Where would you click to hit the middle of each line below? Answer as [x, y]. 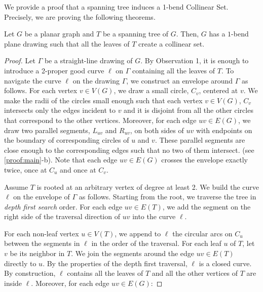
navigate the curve [33, 80]
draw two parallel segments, [47, 130]
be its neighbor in [37, 253]
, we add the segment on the [206, 206]
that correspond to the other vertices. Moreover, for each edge [100, 120]
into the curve [154, 216]
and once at [78, 169]
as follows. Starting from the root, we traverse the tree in [167, 197]
